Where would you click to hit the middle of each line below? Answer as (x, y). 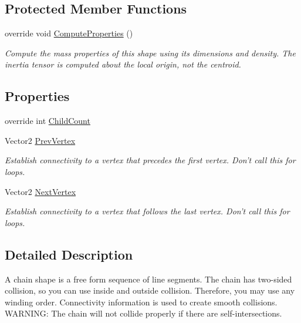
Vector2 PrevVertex (40, 140)
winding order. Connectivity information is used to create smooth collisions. (141, 302)
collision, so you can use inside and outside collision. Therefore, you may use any (150, 290)
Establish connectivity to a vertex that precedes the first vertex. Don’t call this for (150, 160)
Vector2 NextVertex (40, 191)
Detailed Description (69, 254)
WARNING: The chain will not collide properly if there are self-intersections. (143, 313)
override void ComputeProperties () (69, 33)
